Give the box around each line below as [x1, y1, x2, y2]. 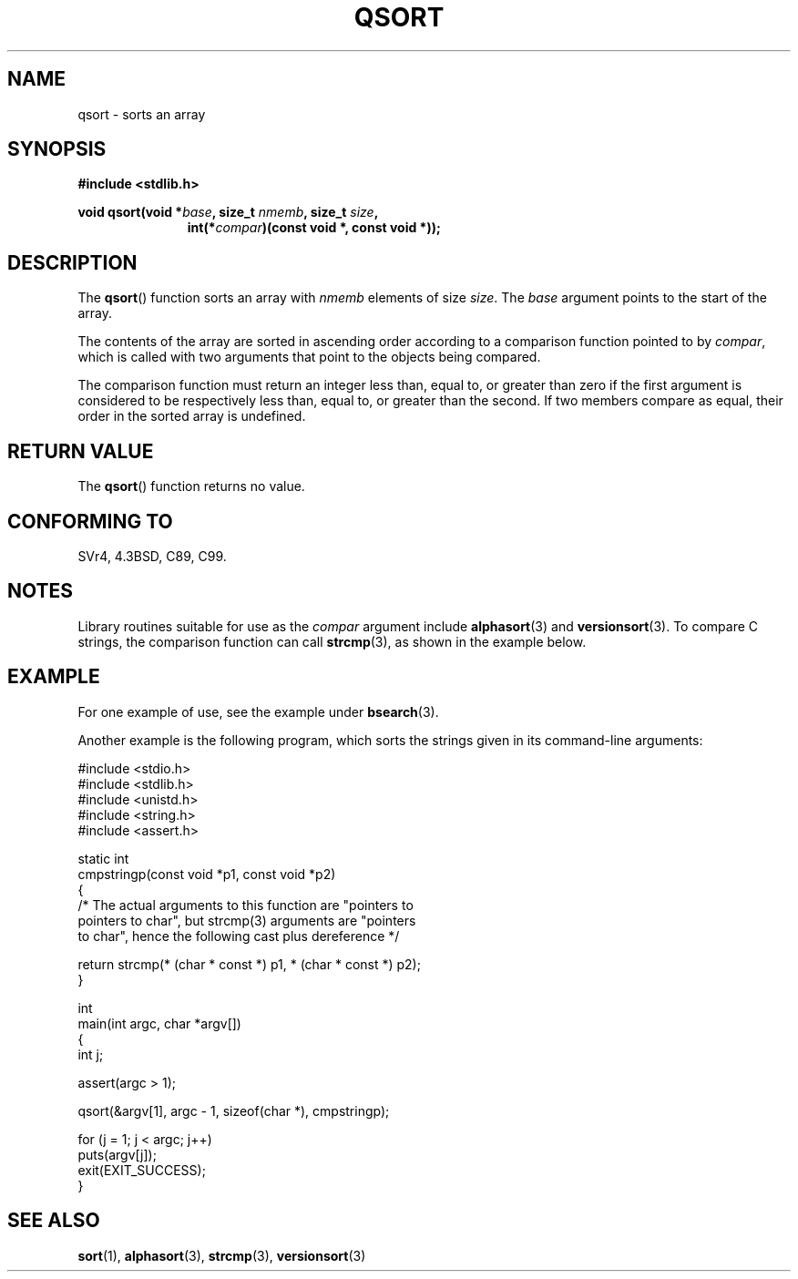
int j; [77, 1046, 104, 1062]
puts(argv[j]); [77, 1146, 157, 1162]
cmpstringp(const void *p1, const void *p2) [77, 865, 336, 882]
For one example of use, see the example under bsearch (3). [77, 703, 439, 720]
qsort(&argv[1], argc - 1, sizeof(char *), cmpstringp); [77, 1102, 390, 1119]
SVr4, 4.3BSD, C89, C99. [77, 547, 227, 564]
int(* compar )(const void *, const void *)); [187, 220, 441, 236]
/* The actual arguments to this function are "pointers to [77, 896, 414, 913]
